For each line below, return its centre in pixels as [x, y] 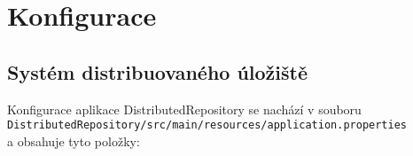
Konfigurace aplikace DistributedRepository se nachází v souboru [184, 109]
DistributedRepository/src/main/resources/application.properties [207, 125]
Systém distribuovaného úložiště [158, 71]
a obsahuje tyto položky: [74, 140]
